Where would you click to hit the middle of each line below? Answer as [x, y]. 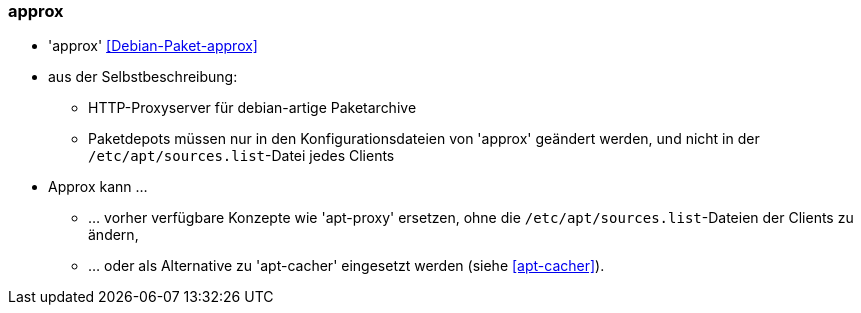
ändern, [113, 235]
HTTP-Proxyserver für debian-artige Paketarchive [252, 108]
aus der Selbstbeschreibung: [143, 77]
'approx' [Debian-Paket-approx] [153, 46]
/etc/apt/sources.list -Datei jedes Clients [241, 156]
